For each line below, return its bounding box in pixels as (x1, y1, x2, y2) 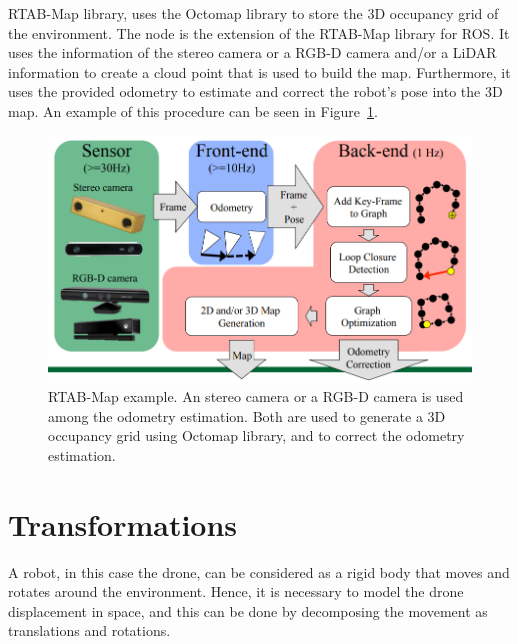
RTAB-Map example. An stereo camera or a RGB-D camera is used (48, 386, 464, 407)
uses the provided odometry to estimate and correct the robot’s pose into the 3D (8, 81, 503, 102)
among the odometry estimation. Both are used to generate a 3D (48, 405, 446, 426)
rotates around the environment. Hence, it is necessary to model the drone (8, 581, 464, 602)
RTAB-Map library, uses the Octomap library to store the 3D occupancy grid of (8, 3, 499, 23)
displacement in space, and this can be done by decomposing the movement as (8, 600, 488, 621)
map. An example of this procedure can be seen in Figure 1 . (8, 100, 378, 121)
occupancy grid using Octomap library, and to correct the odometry (48, 425, 465, 446)
